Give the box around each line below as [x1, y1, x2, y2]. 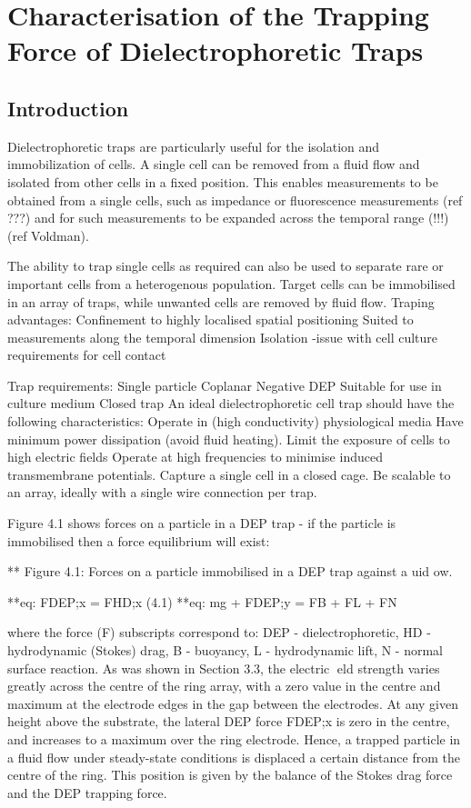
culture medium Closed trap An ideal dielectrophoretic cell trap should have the [7, 394, 455, 413]
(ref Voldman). [7, 225, 89, 244]
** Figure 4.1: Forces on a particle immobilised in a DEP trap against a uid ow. [7, 562, 453, 581]
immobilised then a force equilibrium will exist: [7, 531, 270, 550]
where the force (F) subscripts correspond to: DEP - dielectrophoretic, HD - [7, 623, 431, 642]
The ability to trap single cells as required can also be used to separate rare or [7, 256, 444, 275]
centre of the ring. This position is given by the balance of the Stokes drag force [7, 765, 453, 784]
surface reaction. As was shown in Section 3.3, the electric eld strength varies [7, 658, 440, 677]
